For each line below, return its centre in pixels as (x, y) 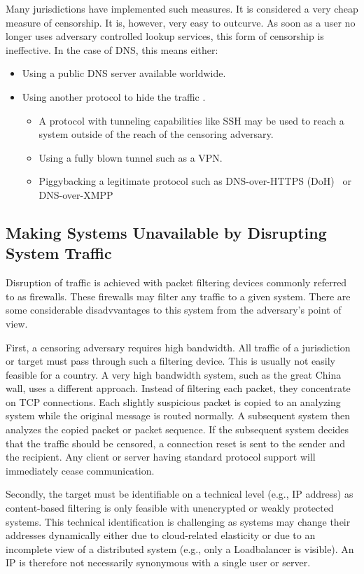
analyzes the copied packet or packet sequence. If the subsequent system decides (177, 429)
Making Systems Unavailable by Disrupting (166, 232)
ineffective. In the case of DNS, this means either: (112, 49)
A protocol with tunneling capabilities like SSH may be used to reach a (191, 120)
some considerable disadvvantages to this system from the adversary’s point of (174, 310)
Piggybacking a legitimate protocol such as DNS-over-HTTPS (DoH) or (195, 181)
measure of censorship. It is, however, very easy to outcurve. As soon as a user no (181, 22)
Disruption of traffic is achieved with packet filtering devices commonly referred (176, 282)
